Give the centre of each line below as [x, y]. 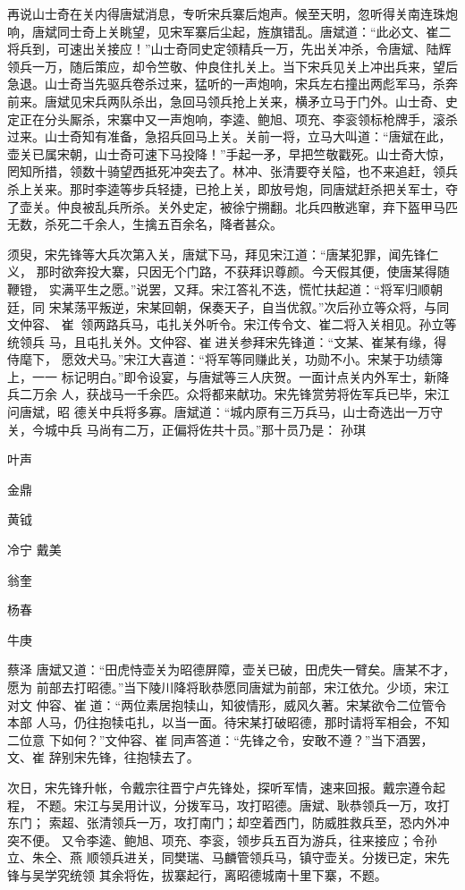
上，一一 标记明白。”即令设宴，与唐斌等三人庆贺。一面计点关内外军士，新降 [228, 376]
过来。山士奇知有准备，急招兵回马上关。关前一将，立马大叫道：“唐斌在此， [229, 136]
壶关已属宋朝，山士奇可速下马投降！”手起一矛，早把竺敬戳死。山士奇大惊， [229, 153]
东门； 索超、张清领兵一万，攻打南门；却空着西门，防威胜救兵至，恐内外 [222, 822]
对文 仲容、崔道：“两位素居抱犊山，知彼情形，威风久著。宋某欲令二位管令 [227, 704]
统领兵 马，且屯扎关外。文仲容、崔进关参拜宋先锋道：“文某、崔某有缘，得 [227, 341]
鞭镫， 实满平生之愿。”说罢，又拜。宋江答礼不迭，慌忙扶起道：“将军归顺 [219, 288]
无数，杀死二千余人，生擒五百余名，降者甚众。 [145, 224]
